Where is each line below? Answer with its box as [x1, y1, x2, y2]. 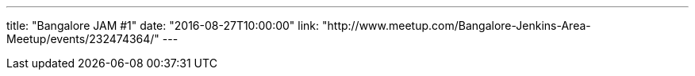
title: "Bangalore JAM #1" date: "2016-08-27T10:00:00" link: [6, 19, 320, 32]
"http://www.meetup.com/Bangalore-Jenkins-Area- [322, 19, 591, 32]
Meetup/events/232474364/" [6, 32, 159, 45]
